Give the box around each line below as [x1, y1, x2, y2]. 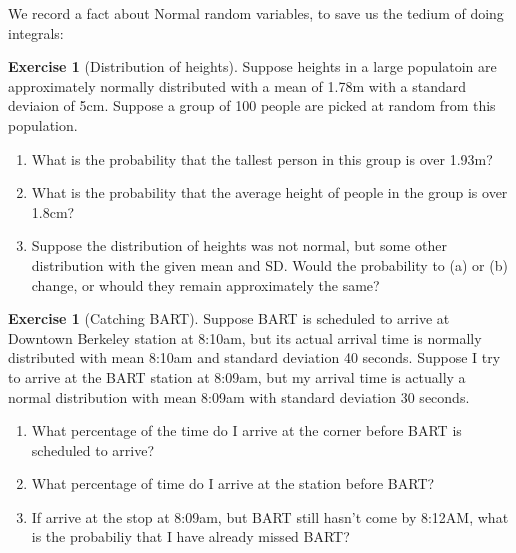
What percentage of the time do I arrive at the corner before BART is [31, 420, 462, 441]
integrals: [8, 22, 64, 43]
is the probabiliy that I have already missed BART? [31, 526, 350, 547]
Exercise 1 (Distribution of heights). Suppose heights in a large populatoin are [8, 56, 497, 77]
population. [8, 114, 78, 135]
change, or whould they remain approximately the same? [31, 274, 380, 295]
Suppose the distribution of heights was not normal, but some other [31, 235, 447, 256]
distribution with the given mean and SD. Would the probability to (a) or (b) [31, 254, 508, 275]
